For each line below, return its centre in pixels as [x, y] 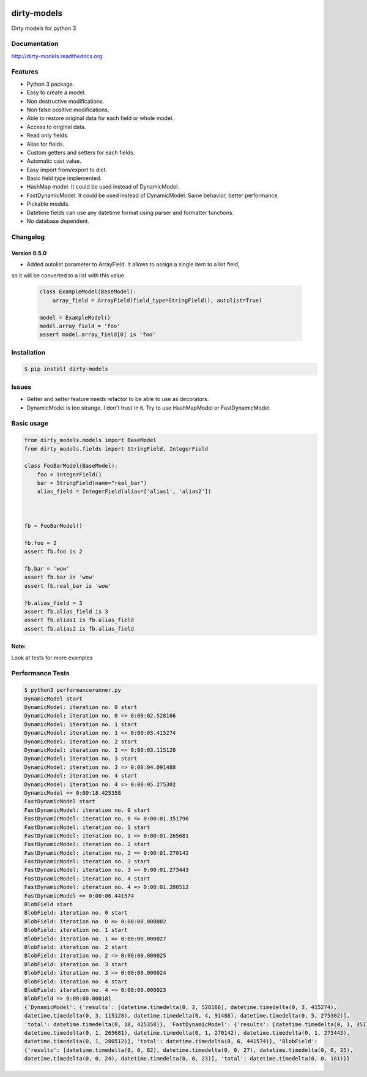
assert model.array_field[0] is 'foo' [98, 335]
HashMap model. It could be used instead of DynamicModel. [103, 187]
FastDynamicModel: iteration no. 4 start [87, 878]
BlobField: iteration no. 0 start [76, 913]
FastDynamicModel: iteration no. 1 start [87, 827]
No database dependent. [58, 221]
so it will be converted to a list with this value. [69, 276]
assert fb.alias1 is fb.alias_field [79, 620]
